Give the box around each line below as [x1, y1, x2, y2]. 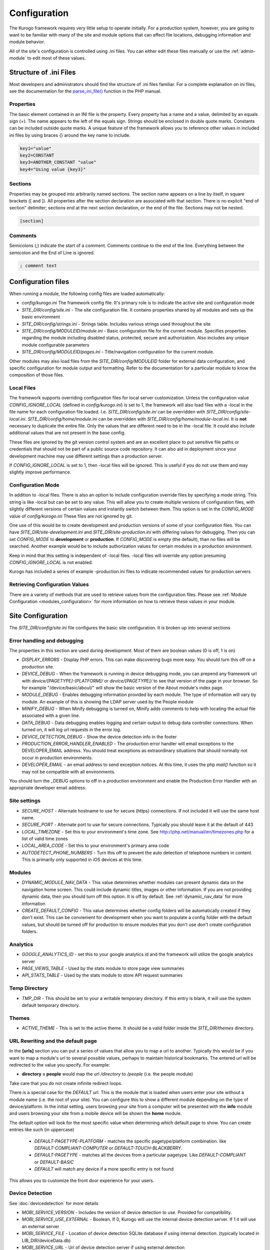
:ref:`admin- [230, 48, 256, 54]
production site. [21, 663, 54, 669]
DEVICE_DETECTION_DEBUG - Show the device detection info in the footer [21, 733, 177, 739]
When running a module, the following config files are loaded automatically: [9, 290, 165, 296]
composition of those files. [9, 372, 64, 378]
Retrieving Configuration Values [9, 581, 89, 588]
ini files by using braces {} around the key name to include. [9, 132, 131, 138]
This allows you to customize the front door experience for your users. [9, 1177, 154, 1183]
